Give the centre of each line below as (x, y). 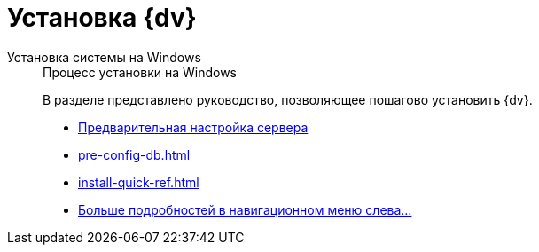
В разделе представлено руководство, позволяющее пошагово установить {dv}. (288, 99)
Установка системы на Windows (104, 57)
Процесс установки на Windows (140, 72)
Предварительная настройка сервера (193, 127)
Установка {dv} (102, 18)
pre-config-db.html (134, 154)
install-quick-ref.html (139, 182)
